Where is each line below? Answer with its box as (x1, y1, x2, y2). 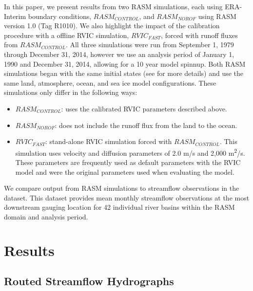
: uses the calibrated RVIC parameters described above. (61, 103, 227, 113)
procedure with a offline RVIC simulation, (4, 30, 129, 40)
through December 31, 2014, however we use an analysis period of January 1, (4, 49, 234, 59)
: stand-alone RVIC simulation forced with (45, 136, 172, 146)
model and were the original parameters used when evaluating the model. (15, 166, 234, 177)
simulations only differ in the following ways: (4, 87, 137, 97)
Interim (4, 11, 26, 21)
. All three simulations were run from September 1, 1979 (65, 39, 234, 50)
